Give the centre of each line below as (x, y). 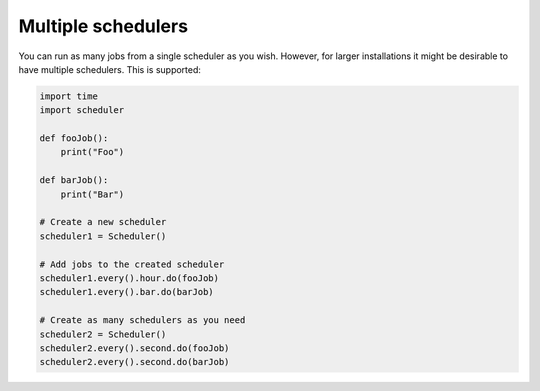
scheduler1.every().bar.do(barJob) (126, 292)
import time (69, 96)
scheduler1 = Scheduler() (103, 236)
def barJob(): (74, 180)
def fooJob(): (74, 138)
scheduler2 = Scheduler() (103, 334)
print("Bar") (92, 194)
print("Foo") (92, 152)
